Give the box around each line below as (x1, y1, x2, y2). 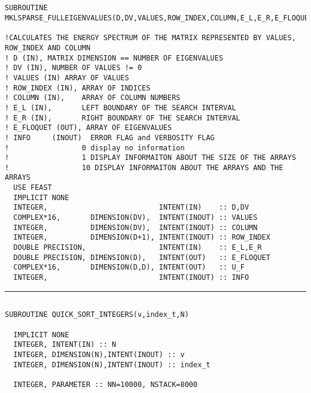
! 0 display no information (5, 143, 185, 152)
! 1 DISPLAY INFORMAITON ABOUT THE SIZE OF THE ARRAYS (5, 153, 296, 162)
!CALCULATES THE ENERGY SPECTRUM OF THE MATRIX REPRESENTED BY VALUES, (5, 34, 296, 43)
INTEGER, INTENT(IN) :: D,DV (13, 203, 249, 212)
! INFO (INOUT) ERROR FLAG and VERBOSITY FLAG (5, 133, 215, 142)
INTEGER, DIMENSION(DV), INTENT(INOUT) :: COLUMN (13, 223, 258, 232)
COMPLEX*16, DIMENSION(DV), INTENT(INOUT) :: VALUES (13, 213, 258, 222)
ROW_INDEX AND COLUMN (5, 43, 91, 52)
